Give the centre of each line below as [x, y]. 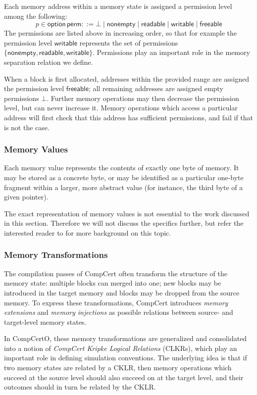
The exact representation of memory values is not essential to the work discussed [127, 213]
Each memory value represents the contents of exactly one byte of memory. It [122, 168]
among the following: [36, 16]
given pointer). [26, 197]
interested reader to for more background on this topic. [88, 232]
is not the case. [27, 127]
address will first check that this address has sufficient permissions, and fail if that [129, 117]
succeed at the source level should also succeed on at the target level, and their [124, 377]
